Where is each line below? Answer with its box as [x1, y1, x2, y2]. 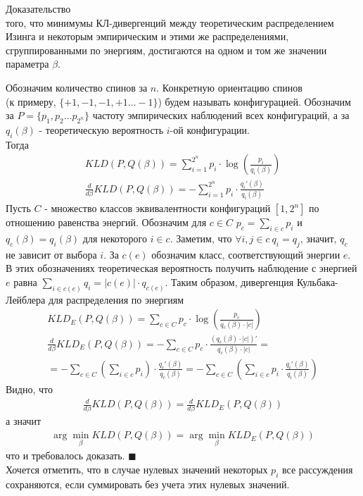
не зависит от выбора [6, 247, 97, 261]
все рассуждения [281, 461, 353, 476]
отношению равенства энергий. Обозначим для [6, 215, 207, 230]
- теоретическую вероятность [39, 122, 164, 137]
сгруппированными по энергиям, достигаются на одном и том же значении [6, 42, 327, 57]
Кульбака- [296, 274, 338, 289]
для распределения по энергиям [48, 292, 184, 306]
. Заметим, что [170, 230, 232, 245]
